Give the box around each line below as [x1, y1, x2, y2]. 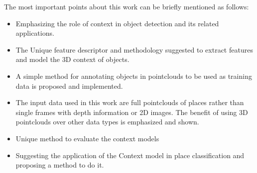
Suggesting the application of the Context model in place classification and [15, 150, 245, 160]
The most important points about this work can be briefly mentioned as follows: [4, 1, 249, 11]
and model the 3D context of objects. [15, 54, 129, 64]
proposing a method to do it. [15, 160, 104, 170]
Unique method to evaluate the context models [15, 133, 159, 143]
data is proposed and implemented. [15, 80, 123, 91]
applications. [15, 28, 54, 38]
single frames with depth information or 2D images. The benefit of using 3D [15, 107, 248, 117]
